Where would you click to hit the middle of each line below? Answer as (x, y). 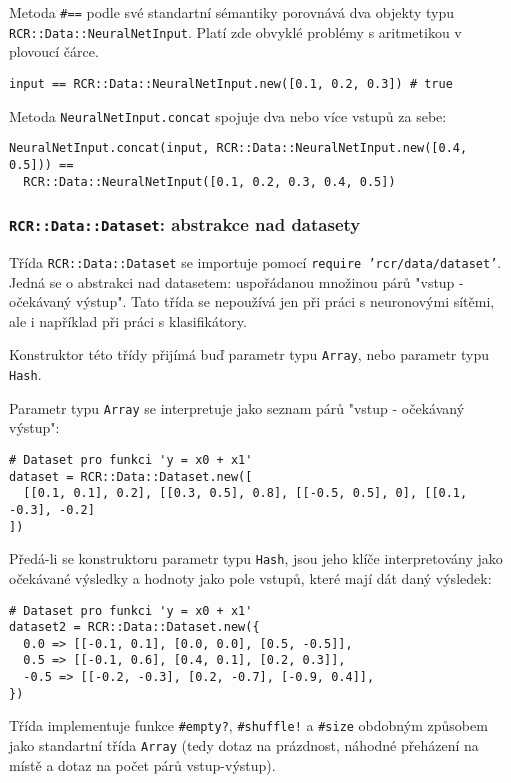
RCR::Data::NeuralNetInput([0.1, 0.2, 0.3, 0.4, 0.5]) (209, 181)
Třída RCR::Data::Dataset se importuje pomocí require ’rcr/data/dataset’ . (255, 261)
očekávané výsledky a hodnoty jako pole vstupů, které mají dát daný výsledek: (250, 577)
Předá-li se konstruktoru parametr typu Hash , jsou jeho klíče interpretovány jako (256, 558)
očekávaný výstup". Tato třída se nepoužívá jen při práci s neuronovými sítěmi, (252, 301)
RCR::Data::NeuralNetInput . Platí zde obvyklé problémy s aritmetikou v (235, 31)
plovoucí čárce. (54, 51)
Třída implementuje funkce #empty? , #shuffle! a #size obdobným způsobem (248, 725)
